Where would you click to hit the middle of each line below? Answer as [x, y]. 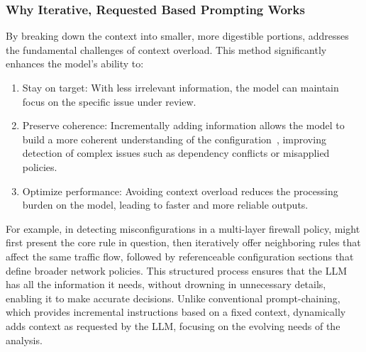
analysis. [24, 340]
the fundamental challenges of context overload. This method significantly [166, 49]
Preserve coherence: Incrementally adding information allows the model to [183, 125]
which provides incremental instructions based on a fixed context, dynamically [176, 312]
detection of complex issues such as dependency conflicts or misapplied [176, 153]
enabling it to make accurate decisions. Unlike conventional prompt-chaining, [173, 298]
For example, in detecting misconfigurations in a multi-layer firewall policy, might [183, 228]
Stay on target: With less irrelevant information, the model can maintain [181, 87]
